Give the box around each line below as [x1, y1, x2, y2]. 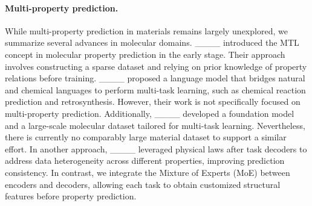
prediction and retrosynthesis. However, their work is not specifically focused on [5, 95, 301, 108]
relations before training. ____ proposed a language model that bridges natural [5, 72, 305, 84]
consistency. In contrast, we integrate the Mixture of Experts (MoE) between [5, 166, 290, 178]
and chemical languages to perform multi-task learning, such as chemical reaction [5, 83, 306, 96]
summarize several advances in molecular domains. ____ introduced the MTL [5, 36, 299, 49]
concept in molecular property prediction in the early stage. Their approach [5, 48, 285, 60]
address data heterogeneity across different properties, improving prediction [5, 154, 285, 167]
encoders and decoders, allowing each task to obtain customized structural [5, 178, 281, 190]
